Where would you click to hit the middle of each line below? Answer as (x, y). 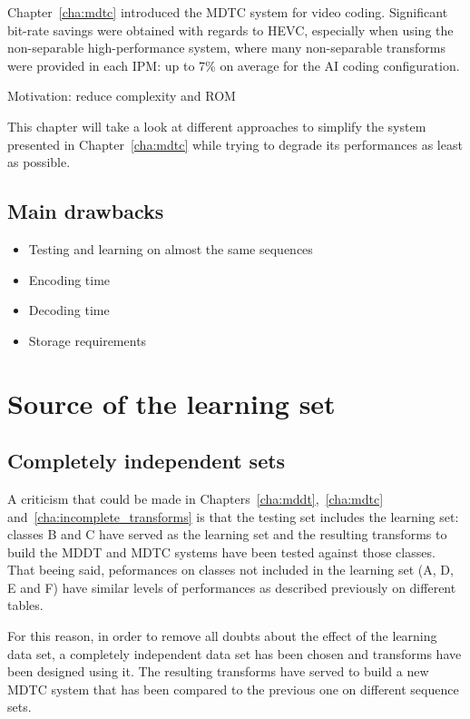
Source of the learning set (171, 403)
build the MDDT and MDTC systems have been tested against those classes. (221, 552)
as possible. (39, 162)
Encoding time (69, 279)
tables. (25, 605)
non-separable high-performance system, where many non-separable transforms (226, 48)
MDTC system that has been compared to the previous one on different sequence (233, 689)
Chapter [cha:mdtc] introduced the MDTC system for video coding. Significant (228, 12)
